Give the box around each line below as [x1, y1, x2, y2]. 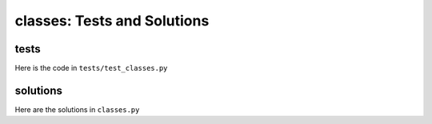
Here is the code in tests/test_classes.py [14, 64, 168, 73]
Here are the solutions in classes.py [14, 104, 140, 114]
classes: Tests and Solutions [14, 12, 210, 29]
